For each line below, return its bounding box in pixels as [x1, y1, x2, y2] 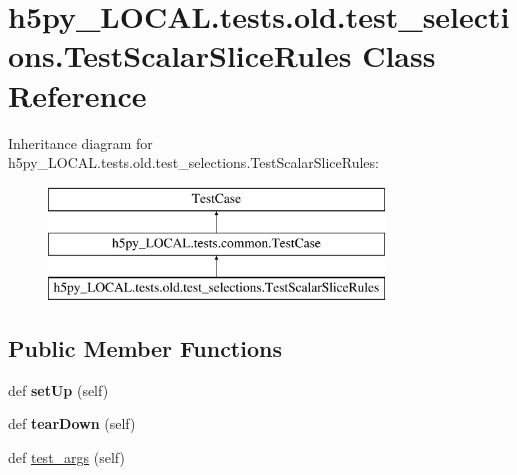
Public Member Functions [8, 333, 282, 364]
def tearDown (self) [8, 413, 136, 434]
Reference [8, 74, 147, 115]
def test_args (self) [8, 447, 125, 468]
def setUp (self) [8, 379, 109, 400]
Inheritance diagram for [8, 132, 153, 153]
